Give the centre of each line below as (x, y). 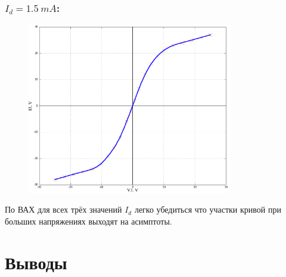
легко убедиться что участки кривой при (208, 209)
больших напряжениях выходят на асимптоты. (88, 221)
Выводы (36, 262)
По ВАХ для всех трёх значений (63, 209)
